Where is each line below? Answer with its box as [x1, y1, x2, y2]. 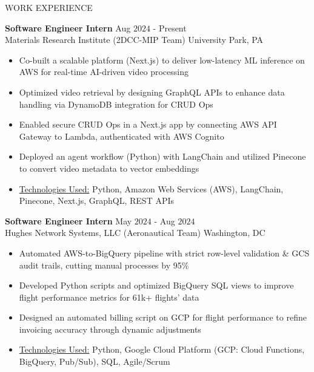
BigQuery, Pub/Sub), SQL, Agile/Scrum [19, 355, 170, 368]
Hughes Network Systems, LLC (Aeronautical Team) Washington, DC [5, 226, 266, 239]
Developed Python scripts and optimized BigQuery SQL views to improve [19, 279, 294, 292]
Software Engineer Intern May [5, 214, 132, 227]
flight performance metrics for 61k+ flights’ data [19, 290, 199, 303]
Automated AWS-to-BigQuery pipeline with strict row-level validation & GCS [19, 246, 310, 259]
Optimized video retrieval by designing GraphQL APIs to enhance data [19, 85, 285, 98]
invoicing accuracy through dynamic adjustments [19, 322, 201, 335]
